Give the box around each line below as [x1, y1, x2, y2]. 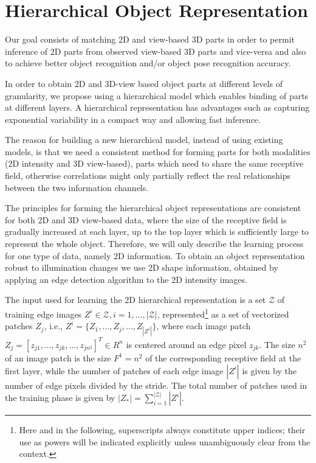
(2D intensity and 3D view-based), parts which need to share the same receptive [5, 157, 304, 170]
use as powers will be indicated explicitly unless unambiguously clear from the [19, 435, 311, 448]
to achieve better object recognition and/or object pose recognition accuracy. [5, 57, 291, 69]
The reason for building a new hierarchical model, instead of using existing [5, 133, 283, 146]
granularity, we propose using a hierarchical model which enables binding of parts [5, 89, 309, 102]
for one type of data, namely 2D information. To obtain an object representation [5, 249, 305, 262]
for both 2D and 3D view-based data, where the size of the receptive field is [5, 213, 287, 226]
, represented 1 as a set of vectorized [157, 306, 289, 320]
